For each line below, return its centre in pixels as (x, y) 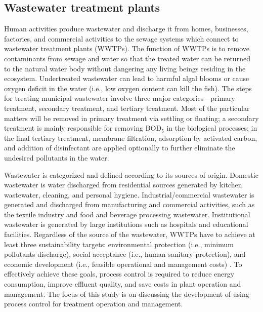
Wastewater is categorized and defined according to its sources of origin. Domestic (131, 174)
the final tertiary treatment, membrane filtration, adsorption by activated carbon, (131, 138)
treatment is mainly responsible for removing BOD (83, 128)
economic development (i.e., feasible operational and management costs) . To (123, 264)
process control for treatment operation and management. (94, 304)
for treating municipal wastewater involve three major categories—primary (120, 98)
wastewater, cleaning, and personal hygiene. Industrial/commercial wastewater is (129, 194)
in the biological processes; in (212, 128)
